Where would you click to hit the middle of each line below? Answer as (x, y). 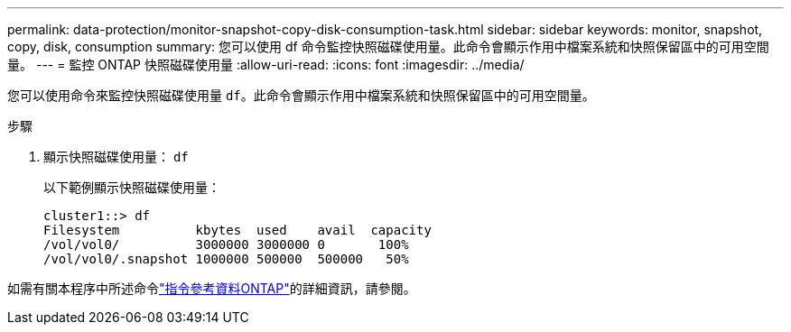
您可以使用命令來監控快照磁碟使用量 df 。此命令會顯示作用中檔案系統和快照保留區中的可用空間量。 (301, 95)
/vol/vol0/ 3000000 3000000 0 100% (226, 244)
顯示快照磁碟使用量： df (116, 157)
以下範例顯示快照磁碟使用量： (132, 187)
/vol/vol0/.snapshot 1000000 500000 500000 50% (226, 259)
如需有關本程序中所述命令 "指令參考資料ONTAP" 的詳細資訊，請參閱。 (212, 288)
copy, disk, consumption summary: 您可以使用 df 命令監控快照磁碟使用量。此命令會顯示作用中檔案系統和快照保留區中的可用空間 (388, 46)
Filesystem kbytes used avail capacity (237, 230)
